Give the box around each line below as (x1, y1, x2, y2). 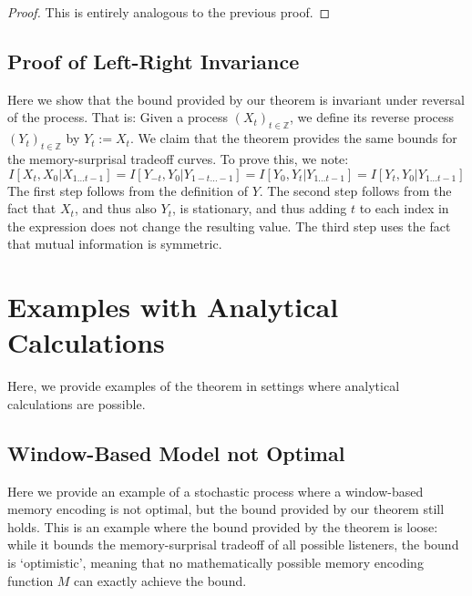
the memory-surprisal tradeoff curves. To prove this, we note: (7, 149, 349, 168)
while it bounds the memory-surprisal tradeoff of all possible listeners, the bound (7, 535, 459, 554)
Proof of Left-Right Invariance (7, 46, 300, 75)
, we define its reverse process (290, 108, 455, 127)
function (7, 570, 54, 590)
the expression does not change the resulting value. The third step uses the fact (7, 216, 451, 235)
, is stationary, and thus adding (172, 199, 347, 218)
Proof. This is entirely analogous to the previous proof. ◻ (7, 3, 331, 21)
